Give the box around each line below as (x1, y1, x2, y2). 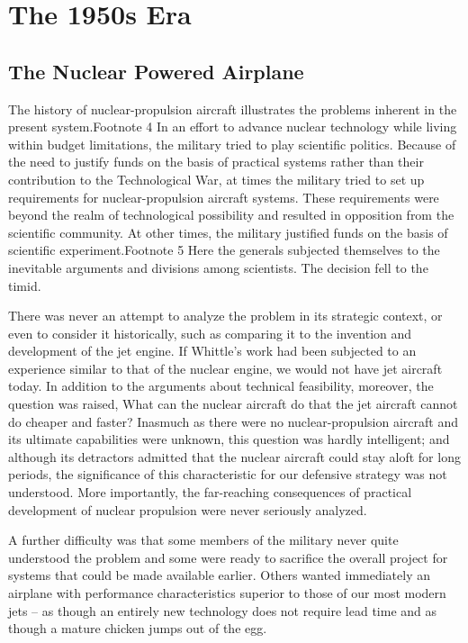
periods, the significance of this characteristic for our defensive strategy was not (8, 465, 447, 484)
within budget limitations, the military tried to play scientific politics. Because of (8, 134, 456, 153)
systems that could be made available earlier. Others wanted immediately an (8, 566, 430, 584)
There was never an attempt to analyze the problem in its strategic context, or (8, 306, 443, 325)
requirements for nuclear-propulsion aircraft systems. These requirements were (8, 187, 439, 206)
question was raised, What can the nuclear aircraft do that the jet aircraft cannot (8, 394, 458, 413)
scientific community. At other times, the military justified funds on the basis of (8, 222, 448, 241)
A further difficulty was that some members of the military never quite (8, 530, 399, 549)
